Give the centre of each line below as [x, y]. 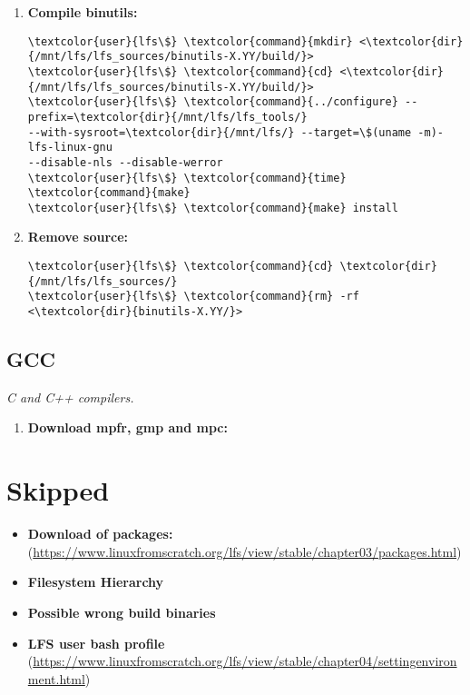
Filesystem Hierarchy [96, 582]
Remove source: [78, 237]
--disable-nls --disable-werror [125, 162]
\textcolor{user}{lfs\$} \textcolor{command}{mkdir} [190, 41]
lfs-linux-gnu [70, 148]
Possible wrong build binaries [122, 612]
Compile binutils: [83, 12]
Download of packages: [100, 534]
